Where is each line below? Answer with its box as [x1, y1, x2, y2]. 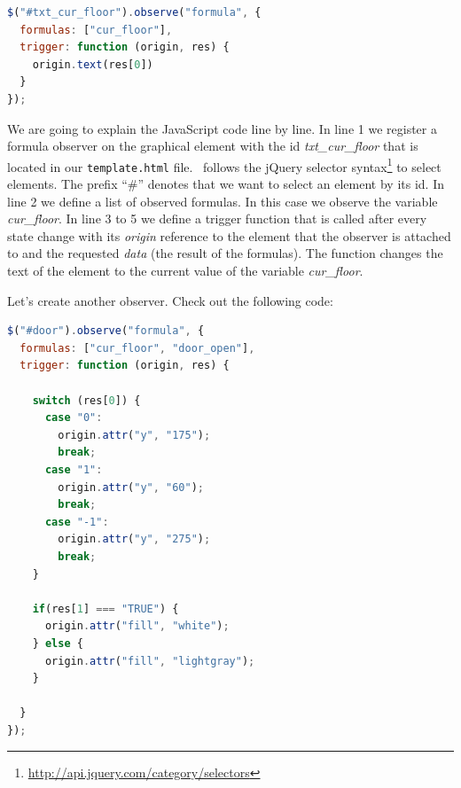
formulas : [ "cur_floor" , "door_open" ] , [20, 341, 255, 355]
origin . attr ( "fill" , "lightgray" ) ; [44, 654, 255, 667]
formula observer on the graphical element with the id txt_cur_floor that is [7, 137, 418, 155]
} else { [32, 636, 83, 650]
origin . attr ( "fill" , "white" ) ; [44, 620, 230, 633]
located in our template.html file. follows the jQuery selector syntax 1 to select [7, 154, 441, 176]
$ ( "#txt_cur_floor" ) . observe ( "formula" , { [7, 6, 262, 19]
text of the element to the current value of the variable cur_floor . [7, 261, 363, 280]
